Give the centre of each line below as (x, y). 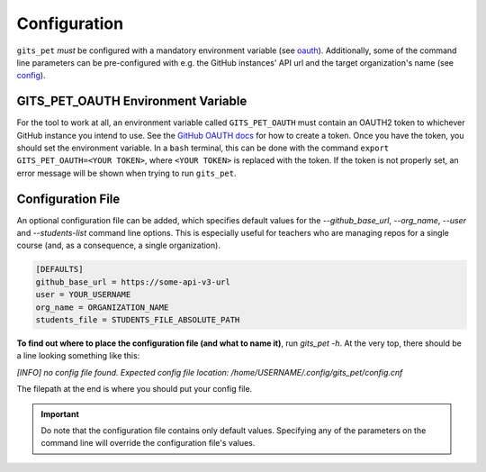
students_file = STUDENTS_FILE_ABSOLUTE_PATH (138, 320)
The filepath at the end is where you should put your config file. (135, 389)
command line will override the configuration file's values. (148, 443)
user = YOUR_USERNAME (83, 295)
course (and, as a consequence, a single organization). (118, 245)
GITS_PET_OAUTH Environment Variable (132, 101)
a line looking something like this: (78, 356)
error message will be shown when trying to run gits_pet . (127, 173)
